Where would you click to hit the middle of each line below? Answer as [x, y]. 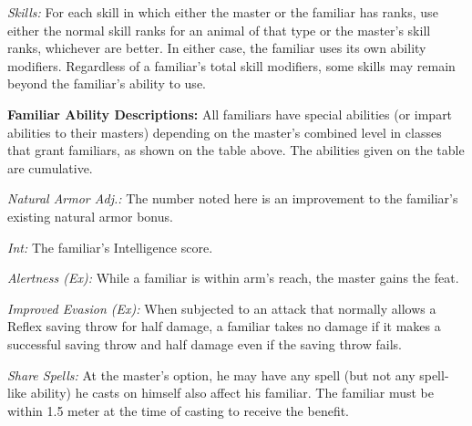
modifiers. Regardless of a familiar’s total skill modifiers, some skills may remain [231, 65]
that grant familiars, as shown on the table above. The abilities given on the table [236, 150]
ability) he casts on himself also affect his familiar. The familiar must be [232, 393]
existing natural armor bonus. [90, 216]
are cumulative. [50, 167]
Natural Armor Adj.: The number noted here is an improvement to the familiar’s [233, 198]
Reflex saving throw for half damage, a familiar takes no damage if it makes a [224, 326]
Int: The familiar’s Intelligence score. [110, 247]
